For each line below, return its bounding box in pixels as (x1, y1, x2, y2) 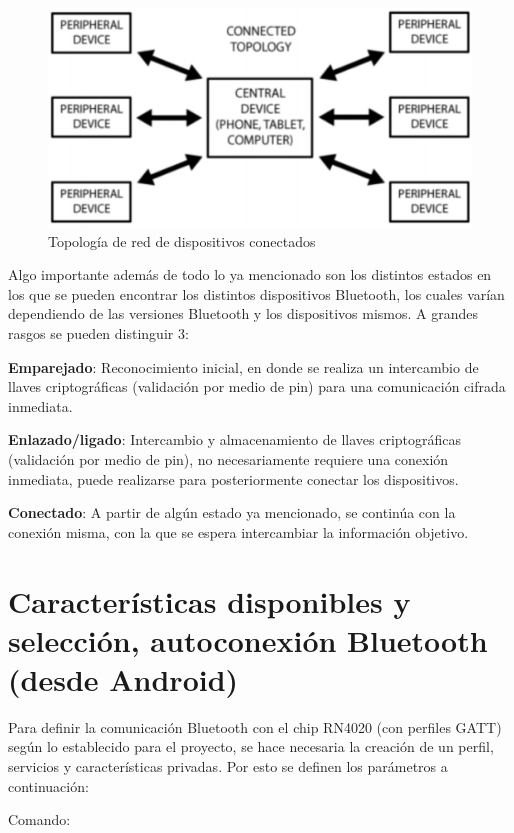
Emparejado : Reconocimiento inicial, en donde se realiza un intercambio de (8, 356, 479, 377)
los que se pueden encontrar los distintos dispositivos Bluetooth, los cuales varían (8, 283, 505, 304)
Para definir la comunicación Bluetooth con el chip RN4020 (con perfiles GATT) (8, 716, 502, 737)
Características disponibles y (8, 580, 411, 621)
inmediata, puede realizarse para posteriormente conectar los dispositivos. (8, 468, 459, 489)
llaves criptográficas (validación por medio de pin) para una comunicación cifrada (8, 376, 506, 397)
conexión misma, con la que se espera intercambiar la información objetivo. (8, 521, 469, 542)
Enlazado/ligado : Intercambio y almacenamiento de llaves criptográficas (8, 429, 462, 450)
